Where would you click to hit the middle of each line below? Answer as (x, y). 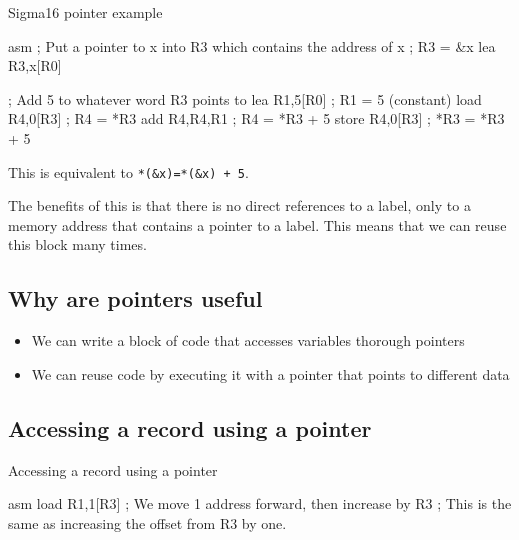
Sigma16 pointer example (85, 12)
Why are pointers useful (135, 298)
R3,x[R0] (35, 65)
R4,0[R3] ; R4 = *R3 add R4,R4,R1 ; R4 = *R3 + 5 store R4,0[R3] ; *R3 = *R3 (256, 118)
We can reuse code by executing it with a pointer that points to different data (270, 373)
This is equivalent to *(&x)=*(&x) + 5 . (128, 171)
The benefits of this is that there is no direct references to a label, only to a (239, 205)
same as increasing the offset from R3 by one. (147, 522)
